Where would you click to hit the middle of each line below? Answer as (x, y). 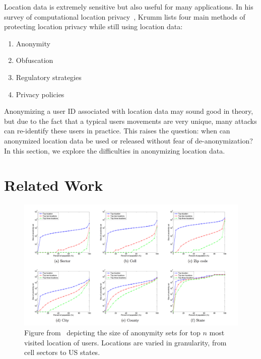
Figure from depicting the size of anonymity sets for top (112, 332)
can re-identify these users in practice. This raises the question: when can (117, 131)
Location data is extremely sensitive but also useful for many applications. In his (129, 7)
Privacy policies (40, 94)
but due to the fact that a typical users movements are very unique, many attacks (130, 121)
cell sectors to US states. (62, 352)
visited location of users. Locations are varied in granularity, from (125, 342)
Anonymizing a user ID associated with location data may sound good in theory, (129, 111)
